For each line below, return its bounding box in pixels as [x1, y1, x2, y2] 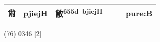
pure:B [125, 7, 153, 19]
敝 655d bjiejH [55, 6, 103, 20]
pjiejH [23, 7, 48, 19]
